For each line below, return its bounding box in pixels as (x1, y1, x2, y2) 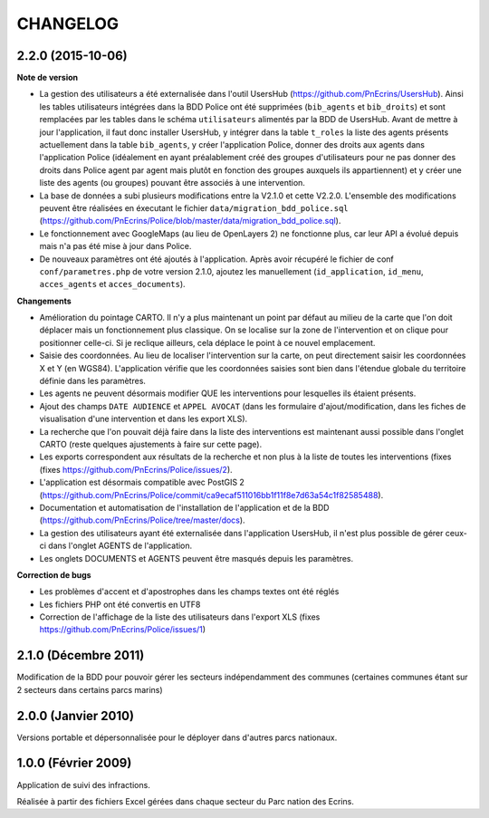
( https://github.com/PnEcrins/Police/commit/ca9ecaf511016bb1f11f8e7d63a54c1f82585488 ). (39, 489, 384, 500)
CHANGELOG (16, 14, 120, 34)
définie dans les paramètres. (39, 376, 147, 387)
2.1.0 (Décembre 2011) (16, 648, 145, 663)
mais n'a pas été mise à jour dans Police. (39, 241, 192, 252)
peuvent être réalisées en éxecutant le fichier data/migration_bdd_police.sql (39, 202, 349, 213)
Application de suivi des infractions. (16, 779, 151, 790)
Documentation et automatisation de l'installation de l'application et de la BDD (39, 502, 330, 513)
